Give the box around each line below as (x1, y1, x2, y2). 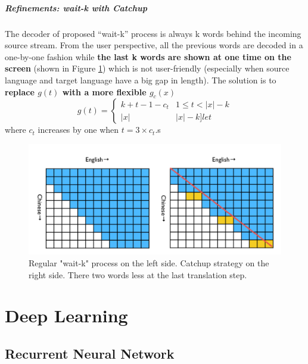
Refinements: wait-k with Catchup (5, 1, 147, 14)
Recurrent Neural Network (5, 344, 175, 362)
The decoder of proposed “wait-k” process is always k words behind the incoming (5, 27, 301, 39)
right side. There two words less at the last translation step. (29, 268, 247, 281)
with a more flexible (62, 85, 147, 98)
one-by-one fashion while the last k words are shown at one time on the (5, 50, 291, 63)
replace (5, 85, 35, 98)
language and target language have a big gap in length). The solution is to (5, 73, 276, 86)
